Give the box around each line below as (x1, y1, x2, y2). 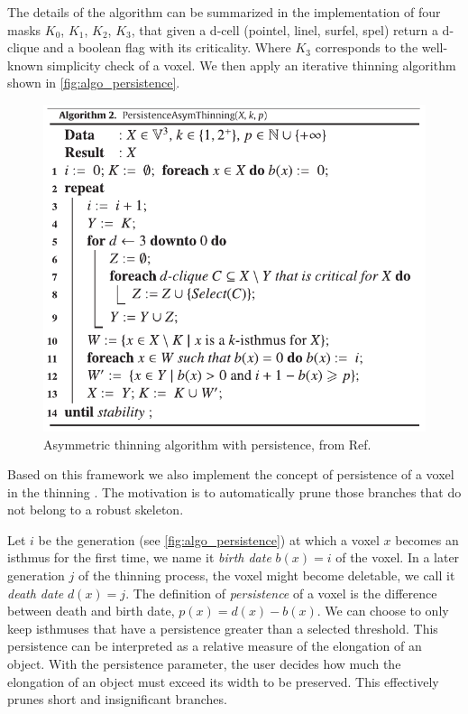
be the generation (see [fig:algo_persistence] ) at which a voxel (38, 530, 380, 549)
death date (7, 583, 64, 602)
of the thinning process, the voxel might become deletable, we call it (78, 566, 455, 585)
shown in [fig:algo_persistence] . (7, 73, 180, 92)
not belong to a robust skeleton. (7, 500, 184, 519)
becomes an (395, 530, 459, 549)
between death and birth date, (7, 601, 175, 620)
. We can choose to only (317, 601, 449, 620)
